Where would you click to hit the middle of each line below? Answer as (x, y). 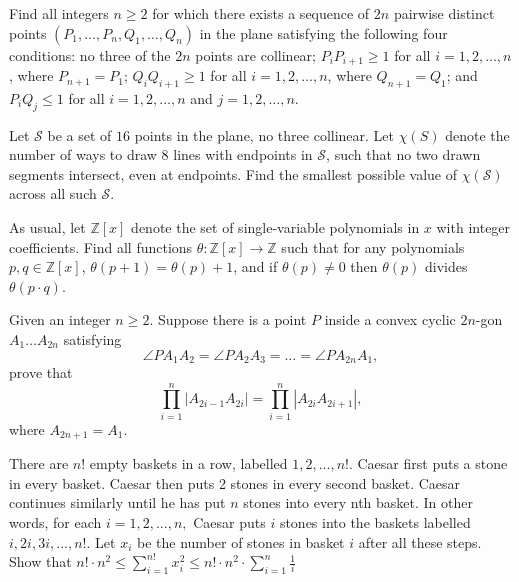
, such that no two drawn (403, 154)
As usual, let (47, 227)
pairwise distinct (444, 13)
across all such (53, 193)
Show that (40, 561)
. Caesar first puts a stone (428, 463)
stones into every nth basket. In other (358, 502)
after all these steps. (420, 541)
